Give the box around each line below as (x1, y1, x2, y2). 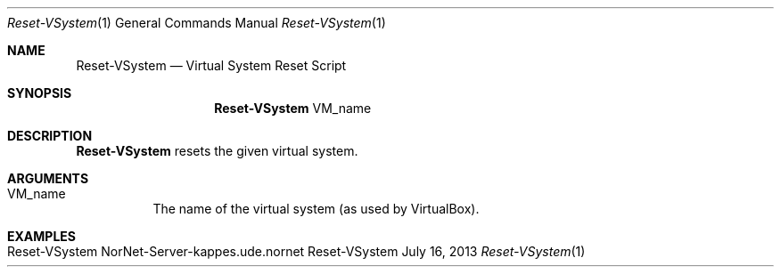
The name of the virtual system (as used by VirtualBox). (152, 201, 480, 216)
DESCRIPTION (7, 128, 93, 143)
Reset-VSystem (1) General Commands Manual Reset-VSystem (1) (7, 15, 386, 30)
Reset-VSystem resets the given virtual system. (76, 143, 358, 158)
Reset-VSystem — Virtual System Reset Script (76, 58, 347, 73)
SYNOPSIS (7, 85, 72, 101)
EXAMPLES (7, 229, 76, 244)
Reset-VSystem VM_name (214, 101, 372, 116)
